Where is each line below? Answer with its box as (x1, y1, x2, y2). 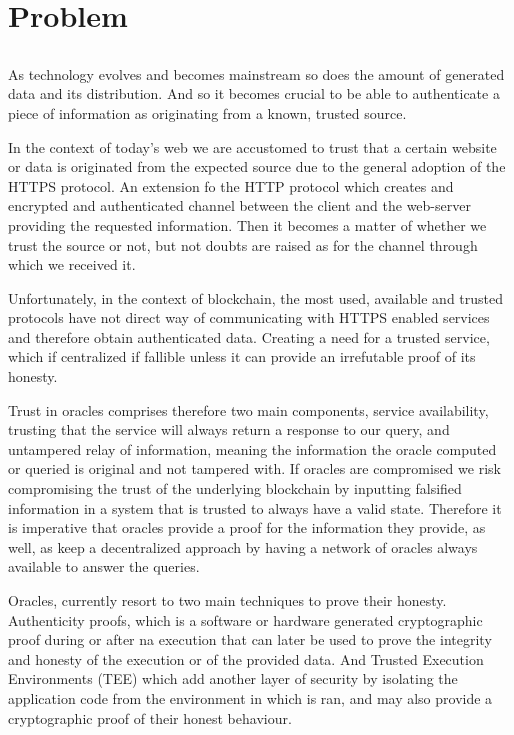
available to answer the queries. (8, 556, 200, 577)
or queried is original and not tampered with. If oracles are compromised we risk (8, 458, 501, 479)
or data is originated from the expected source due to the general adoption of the (8, 156, 506, 177)
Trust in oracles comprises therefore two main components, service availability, (8, 399, 489, 420)
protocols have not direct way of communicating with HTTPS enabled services (8, 307, 490, 328)
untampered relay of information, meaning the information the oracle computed (8, 438, 497, 459)
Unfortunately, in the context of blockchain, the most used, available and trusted (8, 287, 504, 308)
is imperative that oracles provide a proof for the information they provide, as (8, 517, 486, 538)
